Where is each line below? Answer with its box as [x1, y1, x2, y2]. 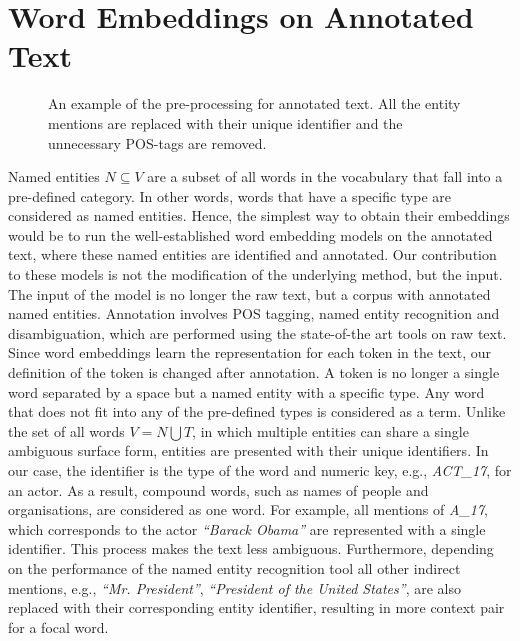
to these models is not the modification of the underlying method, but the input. [8, 264, 503, 285]
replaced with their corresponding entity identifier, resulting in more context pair [8, 597, 505, 618]
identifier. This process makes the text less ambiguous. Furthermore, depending [8, 538, 494, 559]
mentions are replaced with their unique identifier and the [48, 112, 403, 133]
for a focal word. [8, 616, 109, 637]
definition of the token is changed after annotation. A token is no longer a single [8, 362, 500, 383]
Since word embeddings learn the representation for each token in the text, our [8, 342, 491, 363]
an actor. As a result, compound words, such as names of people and [8, 479, 429, 500]
